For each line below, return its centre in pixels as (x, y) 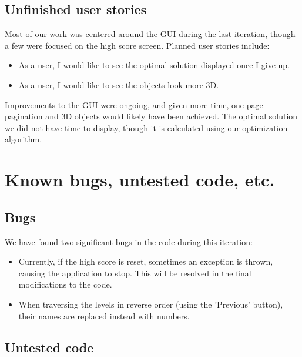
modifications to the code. (65, 284)
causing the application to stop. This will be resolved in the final (135, 273)
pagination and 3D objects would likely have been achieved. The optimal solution (151, 116)
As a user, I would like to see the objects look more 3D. (119, 84)
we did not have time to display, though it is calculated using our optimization (146, 127)
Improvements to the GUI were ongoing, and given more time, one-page (134, 104)
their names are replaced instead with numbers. (104, 316)
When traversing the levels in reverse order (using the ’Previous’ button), (151, 304)
